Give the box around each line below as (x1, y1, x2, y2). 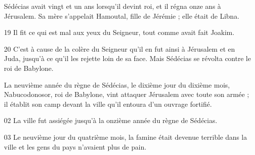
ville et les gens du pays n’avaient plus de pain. (4, 141, 147, 152)
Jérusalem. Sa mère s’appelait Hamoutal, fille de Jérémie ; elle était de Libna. (4, 10, 240, 21)
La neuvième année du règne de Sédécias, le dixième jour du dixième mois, (4, 79, 230, 90)
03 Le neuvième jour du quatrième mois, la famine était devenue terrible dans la (4, 131, 247, 142)
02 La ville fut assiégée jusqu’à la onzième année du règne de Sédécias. (4, 115, 217, 125)
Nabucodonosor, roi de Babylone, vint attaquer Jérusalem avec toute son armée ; (4, 89, 249, 99)
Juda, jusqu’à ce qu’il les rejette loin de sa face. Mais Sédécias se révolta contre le (4, 53, 251, 63)
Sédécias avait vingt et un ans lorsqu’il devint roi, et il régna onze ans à (4, 1, 221, 11)
